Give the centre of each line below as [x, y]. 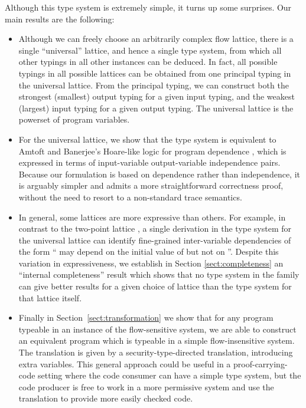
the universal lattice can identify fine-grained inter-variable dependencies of [155, 240]
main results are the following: [60, 19]
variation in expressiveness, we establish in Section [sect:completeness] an [151, 263]
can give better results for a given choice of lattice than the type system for [155, 286]
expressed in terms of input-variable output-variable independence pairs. [149, 162]
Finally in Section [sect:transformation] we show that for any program [146, 317]
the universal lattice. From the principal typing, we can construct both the [154, 85]
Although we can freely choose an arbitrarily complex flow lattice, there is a [156, 39]
